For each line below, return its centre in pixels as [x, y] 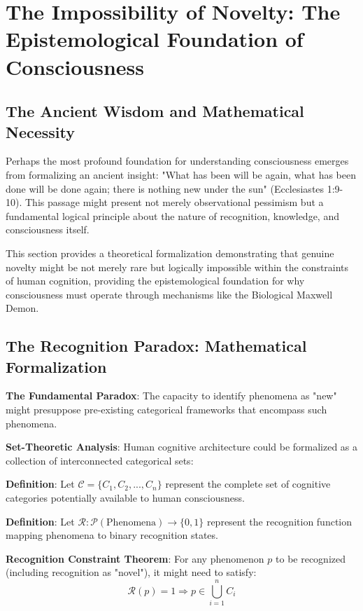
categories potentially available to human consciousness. [125, 498]
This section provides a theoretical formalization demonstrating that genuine [170, 253]
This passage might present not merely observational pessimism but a [174, 202]
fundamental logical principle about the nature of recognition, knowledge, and [172, 215]
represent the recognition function [279, 521]
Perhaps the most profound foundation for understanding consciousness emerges [177, 161]
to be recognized [311, 558]
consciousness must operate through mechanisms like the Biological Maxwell [169, 294]
